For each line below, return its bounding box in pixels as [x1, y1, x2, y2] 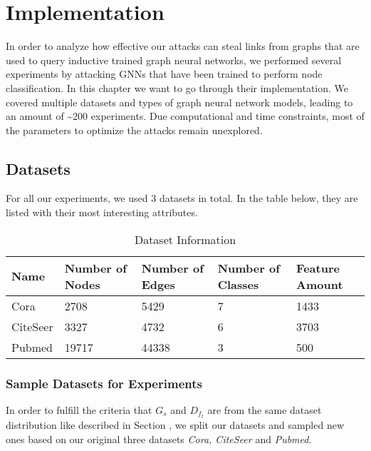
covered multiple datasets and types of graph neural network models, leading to [6, 94, 353, 109]
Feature [296, 259, 340, 276]
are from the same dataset [207, 402, 322, 417]
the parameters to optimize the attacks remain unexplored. [6, 122, 263, 137]
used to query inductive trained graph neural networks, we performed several [6, 52, 342, 67]
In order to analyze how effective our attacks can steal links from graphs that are [6, 39, 360, 54]
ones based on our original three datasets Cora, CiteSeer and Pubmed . [6, 431, 312, 446]
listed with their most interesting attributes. [6, 205, 198, 220]
